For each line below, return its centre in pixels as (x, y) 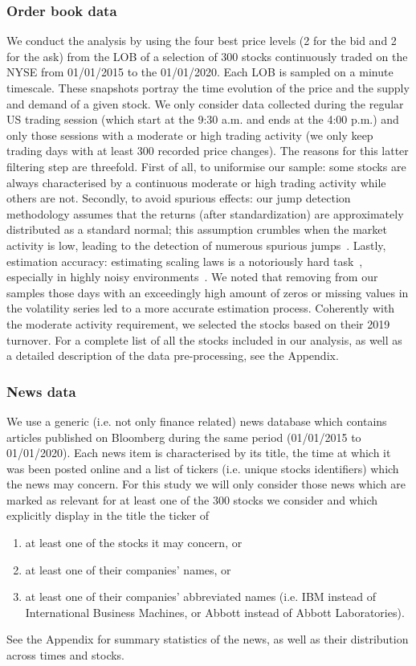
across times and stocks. (65, 655)
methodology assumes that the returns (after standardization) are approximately (205, 213)
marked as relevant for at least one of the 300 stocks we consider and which (192, 499)
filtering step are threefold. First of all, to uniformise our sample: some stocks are (206, 166)
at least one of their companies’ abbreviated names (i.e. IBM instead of (200, 597)
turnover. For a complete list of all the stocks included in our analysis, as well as (204, 339)
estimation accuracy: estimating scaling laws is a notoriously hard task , (185, 261)
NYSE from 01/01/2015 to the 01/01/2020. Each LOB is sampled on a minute (200, 72)
